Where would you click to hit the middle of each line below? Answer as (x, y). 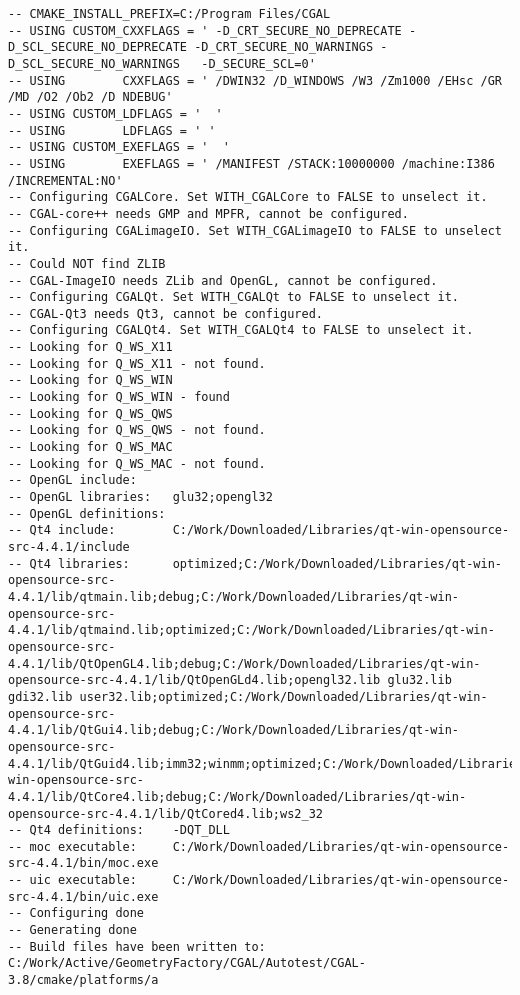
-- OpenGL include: (72, 480)
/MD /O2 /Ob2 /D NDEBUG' (90, 97)
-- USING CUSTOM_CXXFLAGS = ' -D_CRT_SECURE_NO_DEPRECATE (205, 30)
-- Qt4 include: (62, 530)
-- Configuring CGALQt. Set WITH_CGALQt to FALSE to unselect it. (234, 297)
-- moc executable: (72, 846)
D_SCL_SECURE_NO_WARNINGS (94, 63)
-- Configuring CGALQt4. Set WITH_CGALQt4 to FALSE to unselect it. (241, 330)
